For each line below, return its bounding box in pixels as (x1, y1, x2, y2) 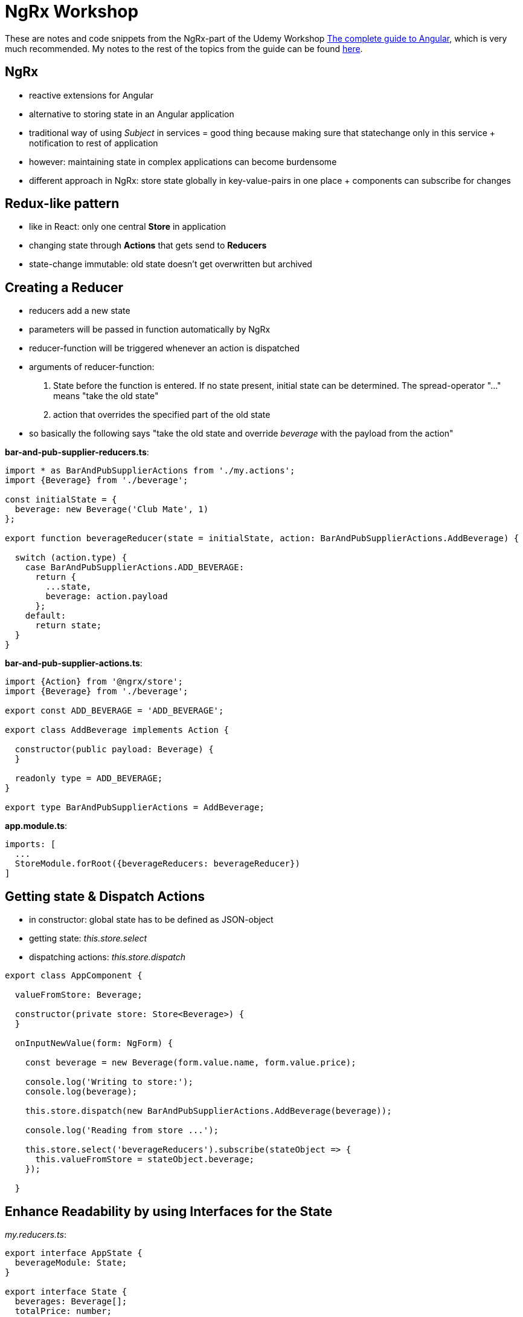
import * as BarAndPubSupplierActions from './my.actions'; (5, 466, 295, 476)
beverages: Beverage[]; (14, 1296, 127, 1306)
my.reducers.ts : (5, 1229, 66, 1240)
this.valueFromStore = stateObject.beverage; (35, 1154, 255, 1165)
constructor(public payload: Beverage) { (14, 744, 214, 755)
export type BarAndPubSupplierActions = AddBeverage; (5, 802, 265, 813)
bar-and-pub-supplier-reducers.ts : (5, 447, 149, 458)
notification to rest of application (29, 137, 158, 148)
